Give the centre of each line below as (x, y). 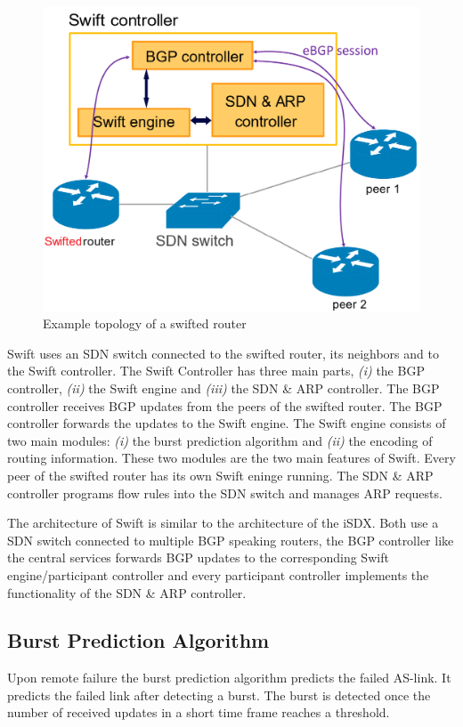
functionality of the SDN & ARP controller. (127, 592)
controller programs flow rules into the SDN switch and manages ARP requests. (225, 493)
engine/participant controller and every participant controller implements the (218, 574)
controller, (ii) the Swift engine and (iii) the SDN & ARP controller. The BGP (223, 388)
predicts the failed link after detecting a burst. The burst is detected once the (219, 695)
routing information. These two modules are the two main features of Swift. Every (231, 458)
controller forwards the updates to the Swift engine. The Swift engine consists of (227, 423)
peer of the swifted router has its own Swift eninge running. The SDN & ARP (220, 475)
